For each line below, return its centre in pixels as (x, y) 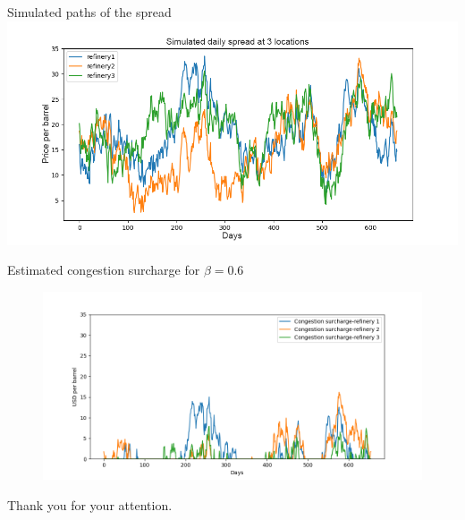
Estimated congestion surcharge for (104, 270)
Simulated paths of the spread (89, 12)
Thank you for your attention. (90, 504)
